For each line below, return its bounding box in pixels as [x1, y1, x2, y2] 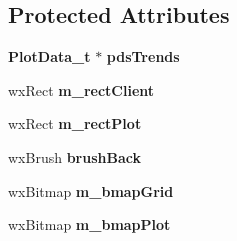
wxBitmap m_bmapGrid [8, 180, 174, 201]
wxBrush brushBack [8, 146, 141, 167]
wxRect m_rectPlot [8, 113, 142, 134]
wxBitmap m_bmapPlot [8, 214, 171, 235]
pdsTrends [106, 46, 180, 67]
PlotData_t [8, 46, 91, 67]
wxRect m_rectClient [8, 79, 155, 100]
